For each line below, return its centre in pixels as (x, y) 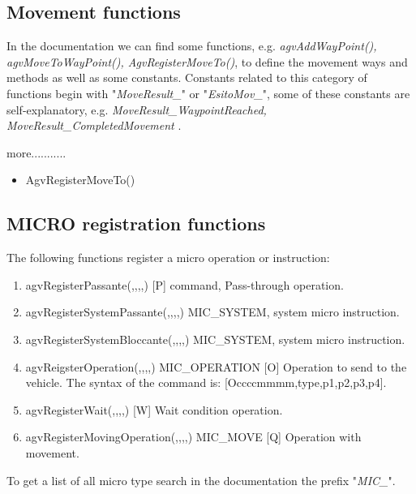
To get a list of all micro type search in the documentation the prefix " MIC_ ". (201, 480)
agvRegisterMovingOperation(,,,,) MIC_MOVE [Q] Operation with (193, 437)
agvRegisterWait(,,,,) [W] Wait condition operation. (154, 409)
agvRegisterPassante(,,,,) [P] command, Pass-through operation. (184, 284)
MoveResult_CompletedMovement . (94, 125)
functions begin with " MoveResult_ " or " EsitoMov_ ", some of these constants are (208, 93)
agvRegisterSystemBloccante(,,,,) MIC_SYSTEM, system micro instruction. (215, 339)
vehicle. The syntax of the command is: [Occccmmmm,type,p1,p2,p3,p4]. (206, 382)
